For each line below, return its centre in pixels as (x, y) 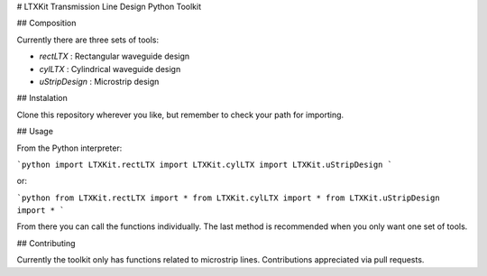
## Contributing (46, 243)
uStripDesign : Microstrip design (99, 81)
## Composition (46, 23)
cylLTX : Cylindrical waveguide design (110, 69)
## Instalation (42, 98)
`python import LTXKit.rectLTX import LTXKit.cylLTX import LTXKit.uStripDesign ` (204, 164)
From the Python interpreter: (69, 148)
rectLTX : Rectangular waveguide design (115, 56)
